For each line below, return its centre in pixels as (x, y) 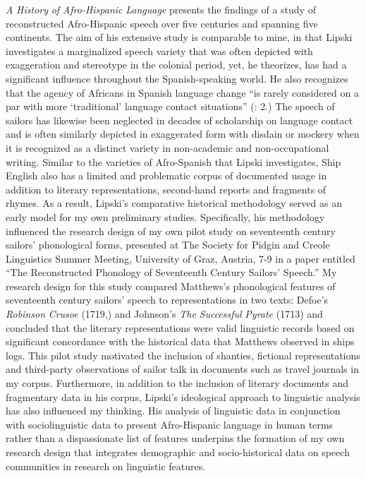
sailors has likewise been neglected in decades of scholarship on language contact (179, 120)
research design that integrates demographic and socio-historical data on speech (178, 452)
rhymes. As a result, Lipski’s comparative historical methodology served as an (174, 203)
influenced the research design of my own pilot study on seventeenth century (171, 231)
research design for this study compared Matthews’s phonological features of (171, 286)
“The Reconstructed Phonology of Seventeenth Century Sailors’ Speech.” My (171, 272)
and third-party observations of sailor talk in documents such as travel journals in (182, 369)
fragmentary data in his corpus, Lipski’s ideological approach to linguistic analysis (183, 396)
